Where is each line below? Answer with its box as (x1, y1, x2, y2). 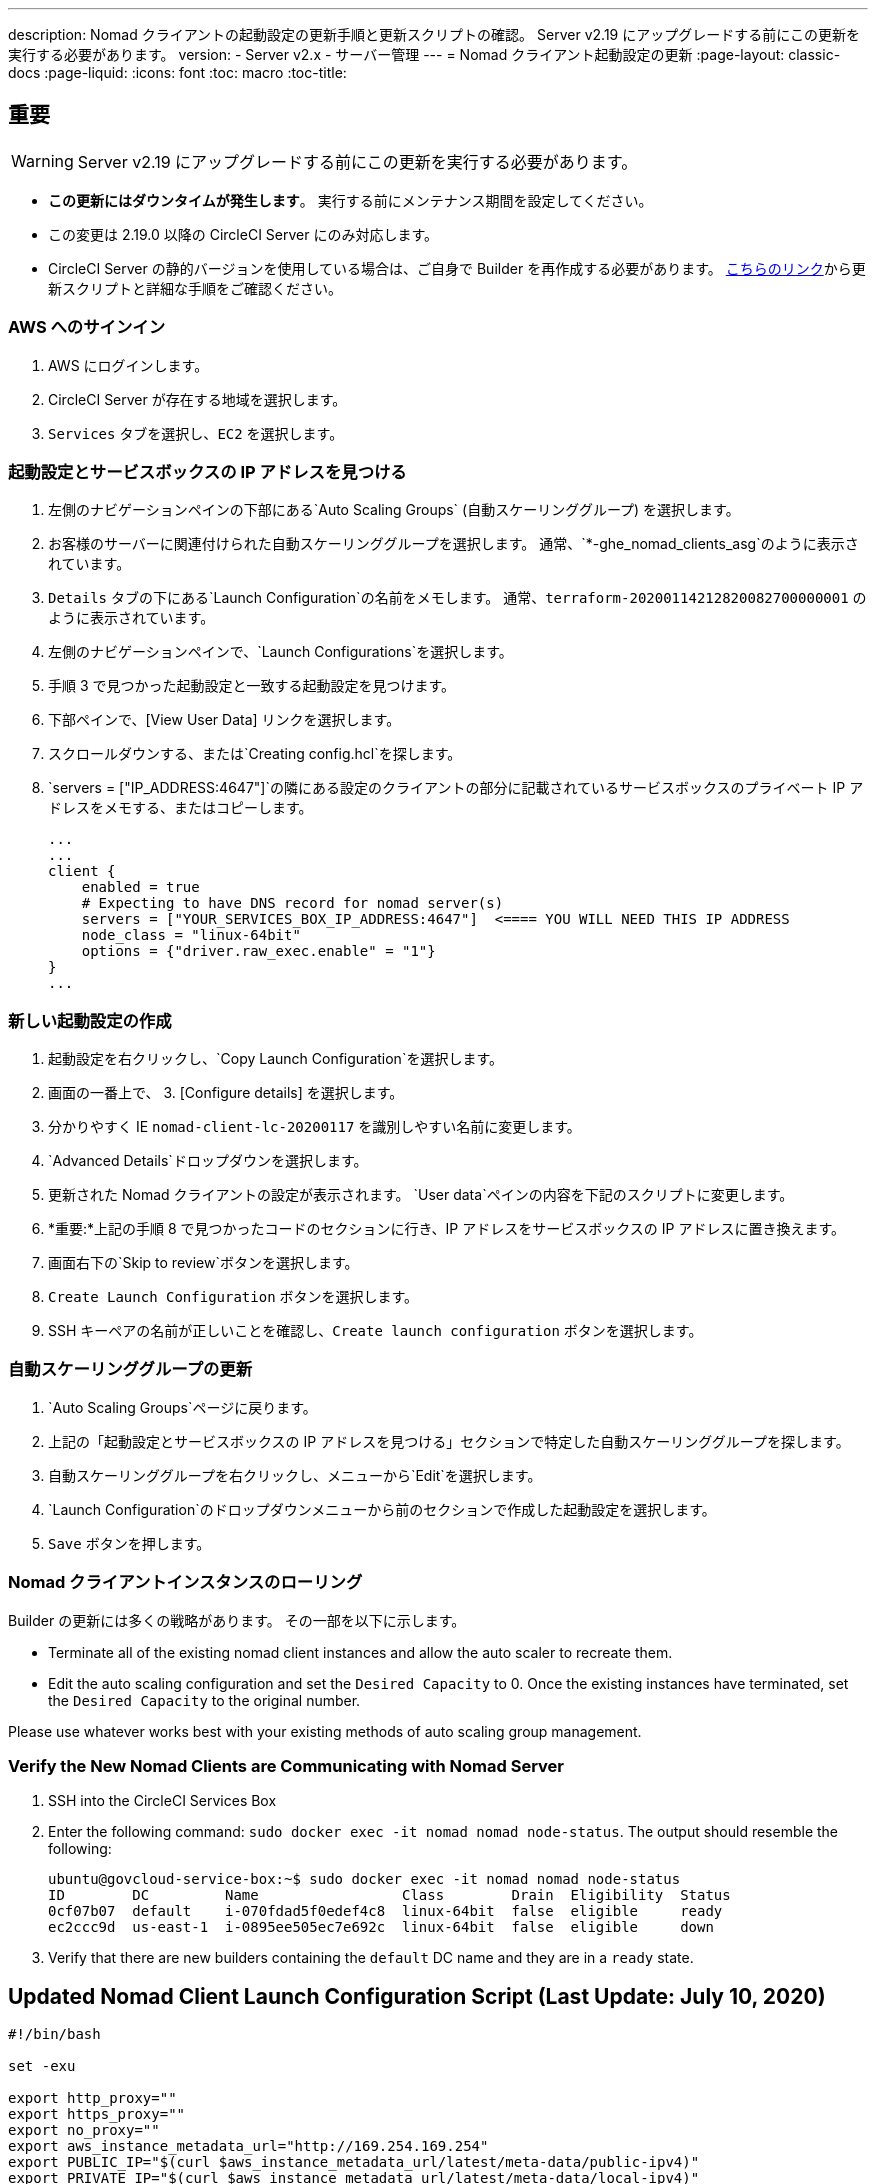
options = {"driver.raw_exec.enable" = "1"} (81, 943, 436, 960)
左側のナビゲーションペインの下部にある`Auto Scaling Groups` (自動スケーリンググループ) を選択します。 (48, 501, 740, 519)
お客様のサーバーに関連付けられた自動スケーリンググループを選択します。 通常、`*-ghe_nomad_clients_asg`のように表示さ (48, 535, 859, 553)
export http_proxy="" (8, 2090, 177, 2107)
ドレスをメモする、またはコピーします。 (48, 799, 313, 817)
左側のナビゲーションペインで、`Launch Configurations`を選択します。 (48, 643, 513, 661)
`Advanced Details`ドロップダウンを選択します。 (48, 1152, 368, 1170)
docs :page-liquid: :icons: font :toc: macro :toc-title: (8, 64, 347, 81)
